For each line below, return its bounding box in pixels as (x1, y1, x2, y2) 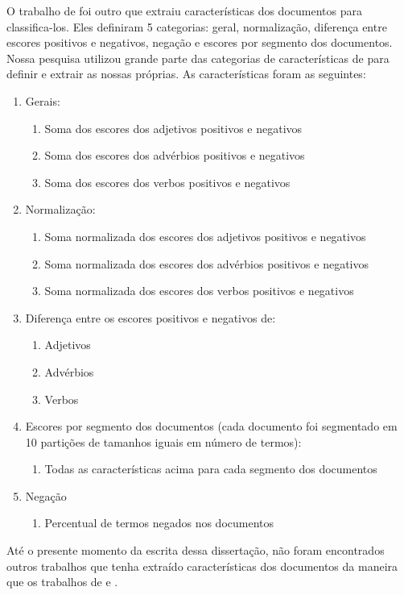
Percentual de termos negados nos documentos (44, 514, 274, 531)
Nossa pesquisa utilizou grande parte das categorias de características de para (6, 49, 390, 66)
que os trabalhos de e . (6, 573, 118, 590)
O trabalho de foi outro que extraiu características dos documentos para (6, 2, 362, 19)
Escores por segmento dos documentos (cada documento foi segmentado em (25, 418, 398, 435)
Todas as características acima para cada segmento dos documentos (44, 460, 377, 477)
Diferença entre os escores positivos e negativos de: (25, 309, 276, 326)
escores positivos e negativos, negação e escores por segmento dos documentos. (6, 34, 393, 51)
